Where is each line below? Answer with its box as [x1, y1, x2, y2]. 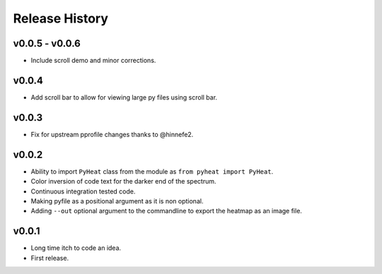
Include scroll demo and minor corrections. [30, 56, 156, 65]
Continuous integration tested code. [30, 187, 136, 196]
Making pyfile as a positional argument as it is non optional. [30, 196, 204, 205]
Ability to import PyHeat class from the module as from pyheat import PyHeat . [30, 167, 274, 176]
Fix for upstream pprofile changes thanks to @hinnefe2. [30, 130, 194, 138]
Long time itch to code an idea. [30, 244, 122, 252]
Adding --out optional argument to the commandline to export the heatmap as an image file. [30, 207, 302, 215]
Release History [13, 11, 109, 26]
